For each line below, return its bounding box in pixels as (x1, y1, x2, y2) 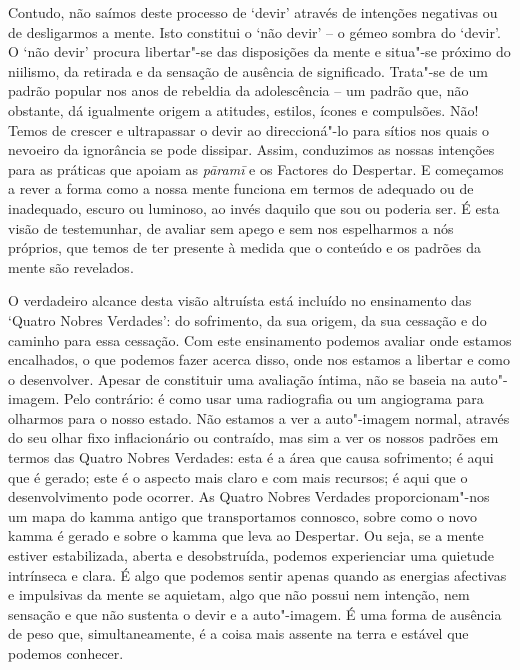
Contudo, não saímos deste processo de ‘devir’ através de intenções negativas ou (8, 2, 498, 22)
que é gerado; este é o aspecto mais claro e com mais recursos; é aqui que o (8, 466, 468, 487)
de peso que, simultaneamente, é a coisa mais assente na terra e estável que (8, 623, 469, 644)
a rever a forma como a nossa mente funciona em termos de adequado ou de (8, 178, 474, 199)
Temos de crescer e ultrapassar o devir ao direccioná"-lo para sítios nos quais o (8, 119, 489, 140)
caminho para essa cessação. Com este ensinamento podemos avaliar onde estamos (8, 329, 512, 350)
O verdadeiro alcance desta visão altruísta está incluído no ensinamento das (8, 290, 472, 311)
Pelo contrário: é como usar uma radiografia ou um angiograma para (63, 388, 484, 409)
